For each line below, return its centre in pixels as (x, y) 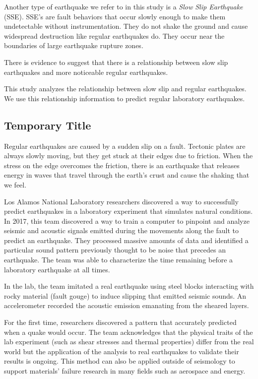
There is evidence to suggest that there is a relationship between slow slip (116, 62)
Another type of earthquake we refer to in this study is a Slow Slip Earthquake (124, 6)
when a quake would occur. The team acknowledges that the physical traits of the (129, 332)
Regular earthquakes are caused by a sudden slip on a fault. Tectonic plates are (125, 146)
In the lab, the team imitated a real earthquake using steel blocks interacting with (129, 286)
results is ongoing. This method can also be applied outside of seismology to (120, 361)
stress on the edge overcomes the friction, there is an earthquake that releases (122, 165)
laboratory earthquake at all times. (57, 269)
